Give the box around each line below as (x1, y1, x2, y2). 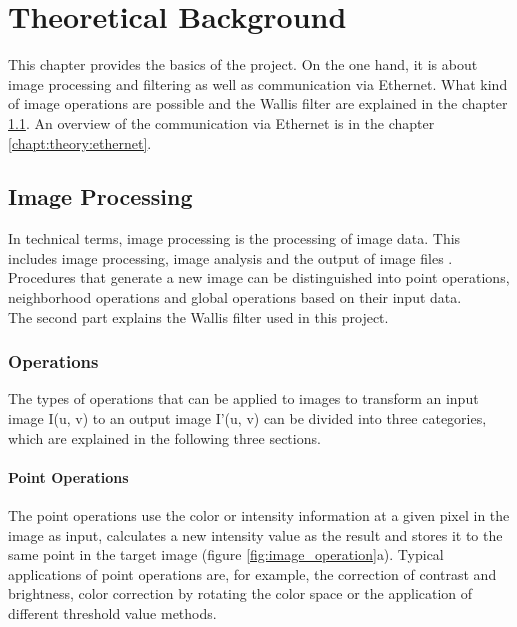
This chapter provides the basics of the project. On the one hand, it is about (8, 54, 478, 75)
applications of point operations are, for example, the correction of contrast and (8, 563, 497, 584)
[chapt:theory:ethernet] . (8, 132, 152, 153)
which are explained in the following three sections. (8, 427, 321, 448)
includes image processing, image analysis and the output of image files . (8, 247, 453, 268)
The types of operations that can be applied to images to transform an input (8, 388, 479, 409)
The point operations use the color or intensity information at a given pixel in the (8, 505, 510, 526)
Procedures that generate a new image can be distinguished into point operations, (8, 267, 510, 288)
